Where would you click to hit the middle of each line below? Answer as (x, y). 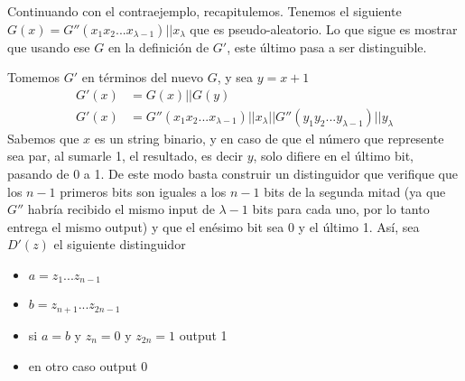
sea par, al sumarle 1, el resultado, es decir (125, 156)
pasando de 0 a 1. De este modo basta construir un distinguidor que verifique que (232, 174)
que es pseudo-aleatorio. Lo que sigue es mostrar (324, 28)
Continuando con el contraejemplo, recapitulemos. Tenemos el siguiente (205, 11)
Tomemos (34, 77)
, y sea (235, 77)
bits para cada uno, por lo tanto (341, 209)
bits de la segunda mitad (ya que (355, 191)
